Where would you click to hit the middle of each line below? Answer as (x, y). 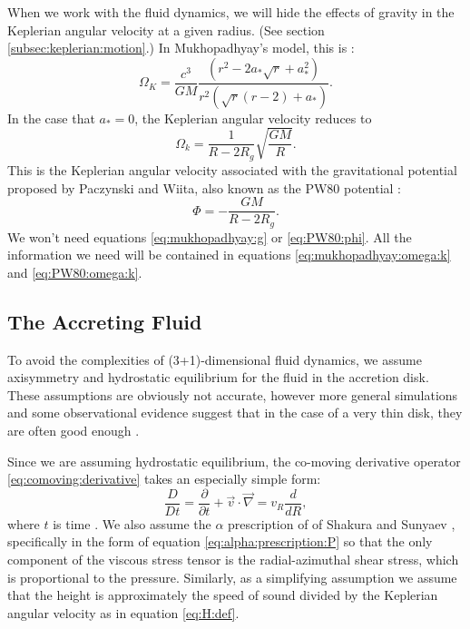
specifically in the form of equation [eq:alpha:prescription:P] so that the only (220, 541)
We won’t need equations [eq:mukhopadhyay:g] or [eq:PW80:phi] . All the (210, 236)
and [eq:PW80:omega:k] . (75, 272)
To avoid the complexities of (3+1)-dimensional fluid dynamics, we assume (215, 359)
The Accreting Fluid (105, 321)
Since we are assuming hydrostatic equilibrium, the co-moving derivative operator (234, 461)
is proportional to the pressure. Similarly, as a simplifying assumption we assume (232, 577)
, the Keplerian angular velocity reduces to (253, 118)
